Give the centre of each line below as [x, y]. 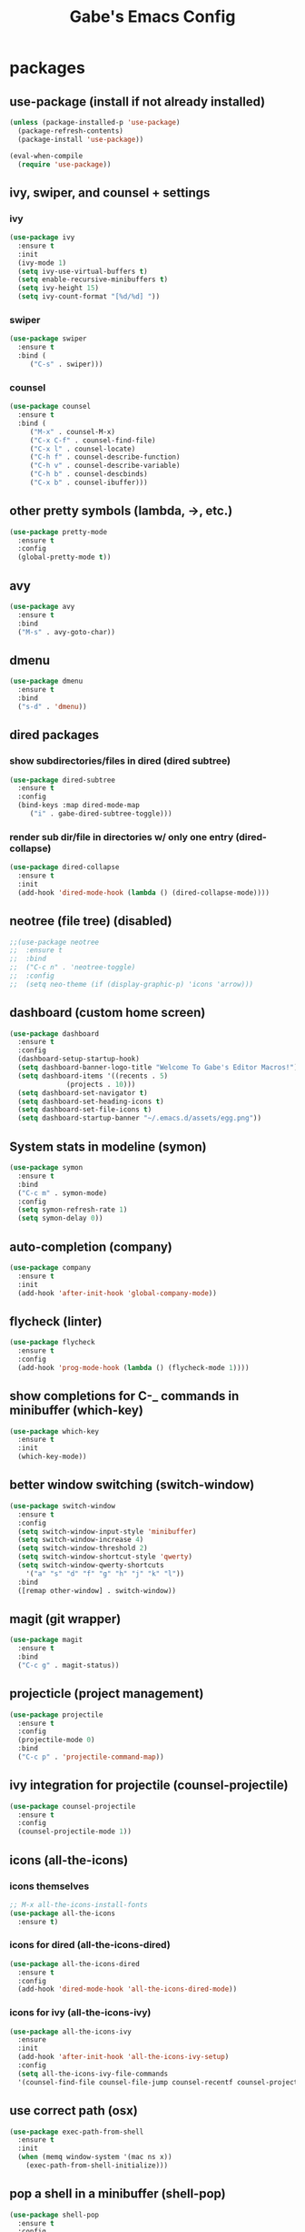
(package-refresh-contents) [71, 131]
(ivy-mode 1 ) [42, 263]
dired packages [54, 735]
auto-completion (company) [91, 1247]
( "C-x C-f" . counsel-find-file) [93, 440]
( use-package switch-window [63, 1506]
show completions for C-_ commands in [124, 1396]
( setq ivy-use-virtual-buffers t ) [83, 271]
